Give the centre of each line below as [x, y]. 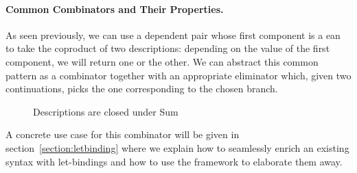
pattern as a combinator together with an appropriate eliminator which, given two [178, 75]
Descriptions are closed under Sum [106, 111]
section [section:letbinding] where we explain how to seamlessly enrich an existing [177, 147]
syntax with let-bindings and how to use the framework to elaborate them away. [174, 161]
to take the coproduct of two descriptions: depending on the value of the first [168, 48]
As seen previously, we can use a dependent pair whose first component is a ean [173, 35]
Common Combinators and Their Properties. [115, 9]
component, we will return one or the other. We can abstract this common [162, 61]
